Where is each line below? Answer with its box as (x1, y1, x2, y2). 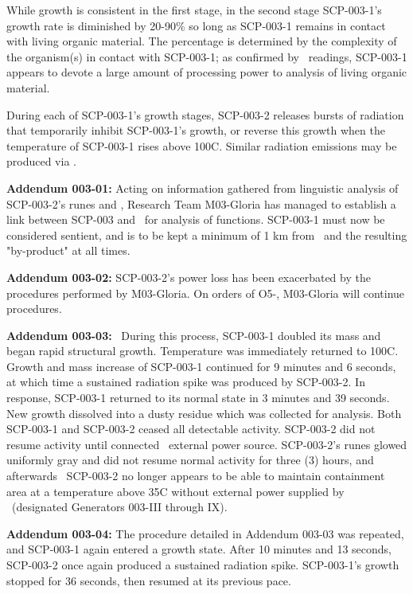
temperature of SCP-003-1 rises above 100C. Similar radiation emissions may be (6, 137, 397, 154)
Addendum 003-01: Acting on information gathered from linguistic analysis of (6, 179, 399, 196)
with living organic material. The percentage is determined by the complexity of (6, 33, 397, 49)
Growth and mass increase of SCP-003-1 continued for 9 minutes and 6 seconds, (6, 358, 396, 374)
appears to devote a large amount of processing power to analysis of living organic (6, 64, 407, 80)
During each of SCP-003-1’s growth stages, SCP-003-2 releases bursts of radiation (6, 106, 404, 123)
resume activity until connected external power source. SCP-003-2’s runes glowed (6, 436, 407, 452)
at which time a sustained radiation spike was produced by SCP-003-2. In (6, 373, 365, 390)
